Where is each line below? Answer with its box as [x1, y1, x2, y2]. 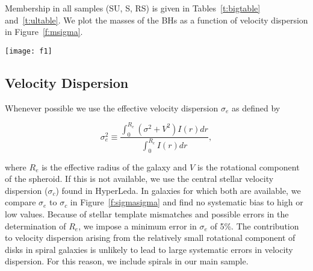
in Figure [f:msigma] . [5, 25, 83, 38]
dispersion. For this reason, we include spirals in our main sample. [5, 255, 249, 267]
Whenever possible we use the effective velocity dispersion [5, 101, 218, 114]
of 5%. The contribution [210, 219, 299, 232]
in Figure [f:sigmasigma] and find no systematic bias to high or [70, 196, 303, 208]
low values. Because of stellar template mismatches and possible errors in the [5, 208, 289, 220]
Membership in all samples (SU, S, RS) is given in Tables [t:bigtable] [5, 2, 261, 14]
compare [5, 196, 36, 208]
